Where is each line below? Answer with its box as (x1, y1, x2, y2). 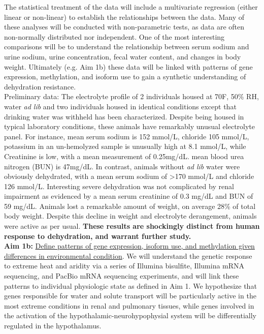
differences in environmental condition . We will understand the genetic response (4, 250, 252, 261)
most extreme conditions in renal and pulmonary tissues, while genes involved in (4, 300, 254, 311)
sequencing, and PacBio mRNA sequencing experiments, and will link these (4, 270, 239, 281)
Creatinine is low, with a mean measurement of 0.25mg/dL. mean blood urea (4, 150, 244, 161)
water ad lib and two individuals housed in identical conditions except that (4, 101, 237, 111)
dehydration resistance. (4, 81, 76, 92)
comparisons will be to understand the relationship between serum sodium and (4, 41, 249, 52)
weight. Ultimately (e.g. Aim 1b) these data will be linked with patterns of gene (4, 61, 253, 72)
